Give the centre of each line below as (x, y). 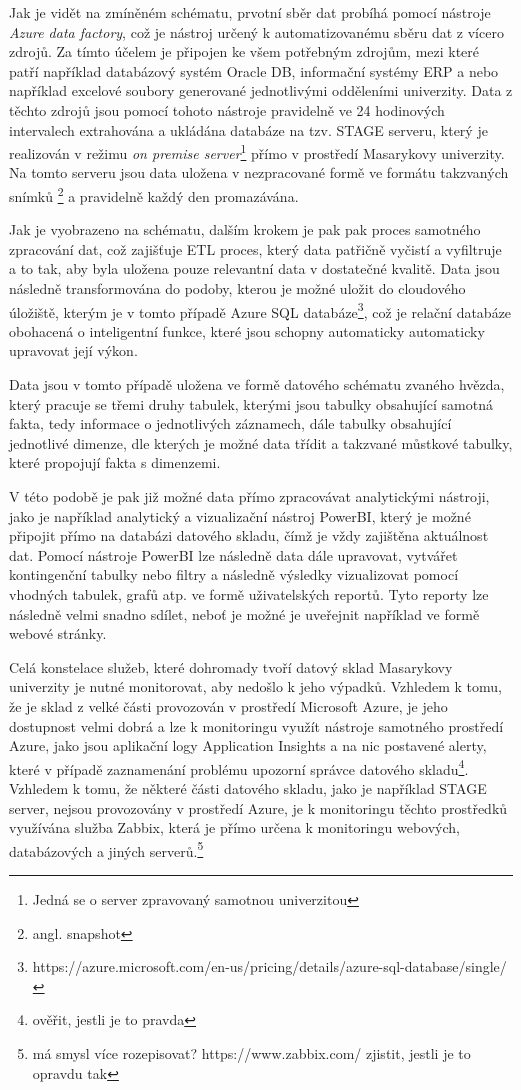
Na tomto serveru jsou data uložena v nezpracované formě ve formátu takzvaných (259, 172)
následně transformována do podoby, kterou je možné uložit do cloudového (237, 288)
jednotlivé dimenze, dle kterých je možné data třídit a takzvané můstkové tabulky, (261, 442)
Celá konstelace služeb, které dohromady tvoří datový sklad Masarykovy (231, 666)
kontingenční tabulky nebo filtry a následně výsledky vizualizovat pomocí (234, 574)
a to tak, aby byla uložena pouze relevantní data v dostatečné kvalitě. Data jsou (254, 268)
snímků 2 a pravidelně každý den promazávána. (154, 194)
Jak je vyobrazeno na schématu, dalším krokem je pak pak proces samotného (245, 229)
